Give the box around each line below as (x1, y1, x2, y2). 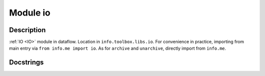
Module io (9, 7, 51, 18)
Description (9, 26, 46, 34)
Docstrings (9, 58, 44, 67)
